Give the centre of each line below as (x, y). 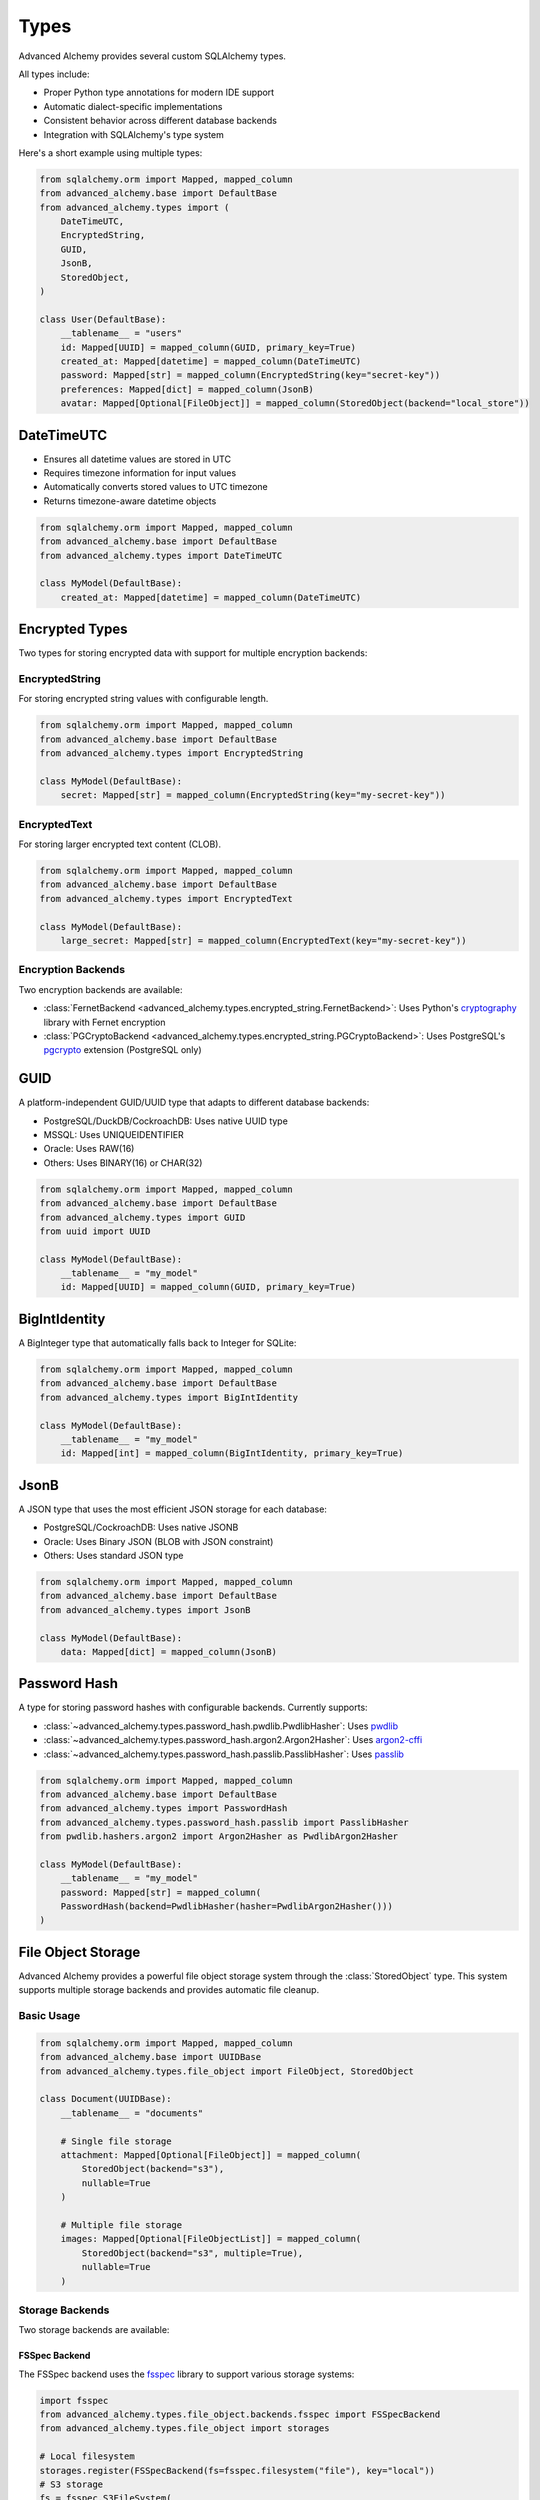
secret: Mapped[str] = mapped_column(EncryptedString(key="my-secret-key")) (253, 795)
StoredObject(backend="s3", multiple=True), (192, 2253)
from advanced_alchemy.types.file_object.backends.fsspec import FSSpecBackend (240, 2414)
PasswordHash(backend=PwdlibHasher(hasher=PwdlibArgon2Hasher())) (227, 1906)
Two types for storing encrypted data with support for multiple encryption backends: (193, 653)
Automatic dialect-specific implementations (133, 106)
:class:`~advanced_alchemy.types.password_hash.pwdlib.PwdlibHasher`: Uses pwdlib (221, 1726)
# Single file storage (116, 2141)
